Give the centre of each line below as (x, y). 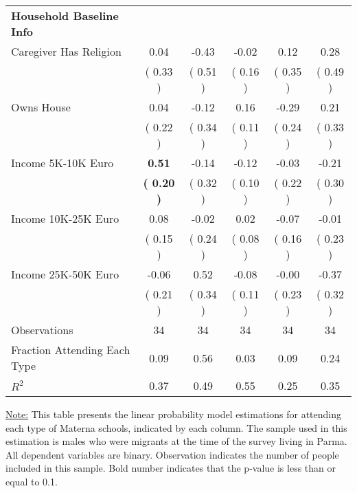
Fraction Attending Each (71, 350)
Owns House (41, 107)
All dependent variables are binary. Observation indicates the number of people (172, 454)
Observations (42, 330)
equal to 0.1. (32, 481)
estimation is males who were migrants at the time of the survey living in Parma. (176, 441)
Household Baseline (65, 15)
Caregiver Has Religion (66, 51)
